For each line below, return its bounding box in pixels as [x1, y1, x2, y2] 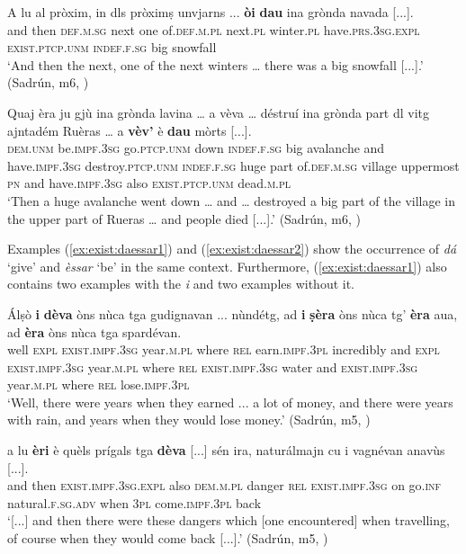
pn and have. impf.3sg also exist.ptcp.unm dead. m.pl [7, 174, 291, 192]
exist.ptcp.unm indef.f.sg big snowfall [7, 38, 217, 57]
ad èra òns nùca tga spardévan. [7, 322, 182, 341]
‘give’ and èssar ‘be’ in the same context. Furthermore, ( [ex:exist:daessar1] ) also [7, 256, 447, 275]
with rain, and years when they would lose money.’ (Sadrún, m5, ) [7, 410, 371, 429]
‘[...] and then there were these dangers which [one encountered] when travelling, [7, 511, 450, 530]
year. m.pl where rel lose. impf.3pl [7, 375, 190, 394]
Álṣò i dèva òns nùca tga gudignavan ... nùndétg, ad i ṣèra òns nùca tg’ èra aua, [7, 304, 458, 323]
